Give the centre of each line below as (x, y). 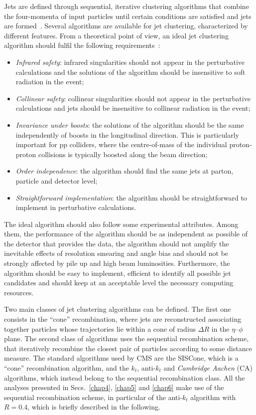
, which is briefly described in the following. (94, 407)
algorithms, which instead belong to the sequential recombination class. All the (125, 377)
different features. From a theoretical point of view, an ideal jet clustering (116, 35)
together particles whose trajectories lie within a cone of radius (100, 328)
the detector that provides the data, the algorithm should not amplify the (117, 243)
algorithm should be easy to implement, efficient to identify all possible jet (118, 273)
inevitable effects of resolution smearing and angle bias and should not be (116, 253)
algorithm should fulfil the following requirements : (82, 45)
